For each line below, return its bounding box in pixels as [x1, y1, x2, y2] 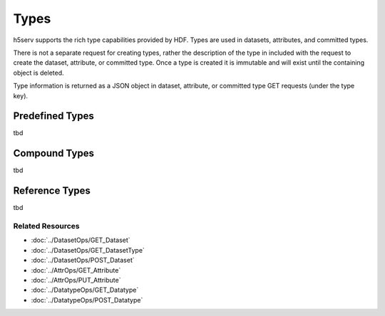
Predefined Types [13, 110, 94, 122]
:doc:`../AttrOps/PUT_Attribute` [31, 275, 121, 284]
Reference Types [13, 185, 91, 197]
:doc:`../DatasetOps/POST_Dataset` [31, 256, 135, 265]
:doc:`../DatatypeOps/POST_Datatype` [31, 295, 143, 304]
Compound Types [13, 147, 94, 159]
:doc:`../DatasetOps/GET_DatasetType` [31, 246, 145, 254]
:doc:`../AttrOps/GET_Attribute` [31, 265, 121, 274]
